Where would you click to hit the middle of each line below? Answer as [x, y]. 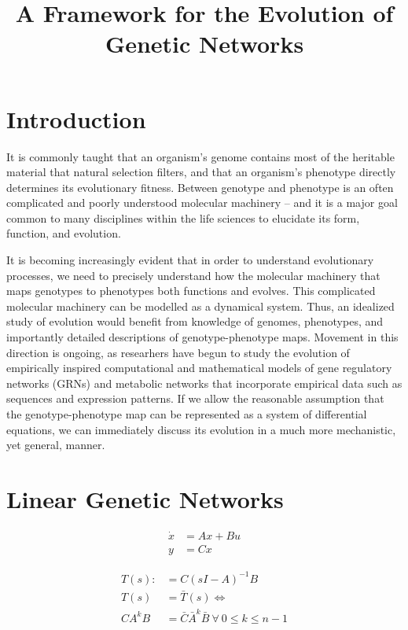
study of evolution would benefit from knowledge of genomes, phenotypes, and [195, 321]
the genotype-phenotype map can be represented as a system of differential [187, 414]
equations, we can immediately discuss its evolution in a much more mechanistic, [201, 429]
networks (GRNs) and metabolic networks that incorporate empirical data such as [204, 383]
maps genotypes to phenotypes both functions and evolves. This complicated [191, 291]
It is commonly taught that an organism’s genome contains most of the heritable [200, 156]
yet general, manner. [56, 445]
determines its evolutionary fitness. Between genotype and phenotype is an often [200, 187]
